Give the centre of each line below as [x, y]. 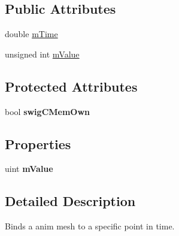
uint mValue [29, 169]
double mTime [31, 34]
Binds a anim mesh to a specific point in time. [90, 226]
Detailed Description [70, 201]
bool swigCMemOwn [48, 111]
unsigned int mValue [42, 54]
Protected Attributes [71, 86]
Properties [38, 143]
